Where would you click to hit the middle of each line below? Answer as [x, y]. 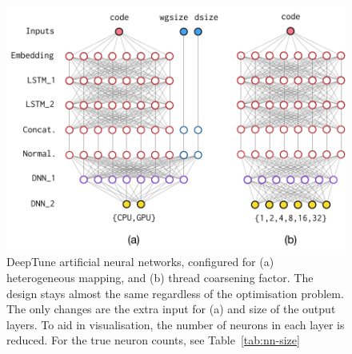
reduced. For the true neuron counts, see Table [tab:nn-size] [153, 340]
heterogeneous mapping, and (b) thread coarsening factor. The [160, 278]
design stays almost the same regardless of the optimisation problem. [175, 293]
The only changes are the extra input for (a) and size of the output [171, 309]
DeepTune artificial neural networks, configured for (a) [140, 262]
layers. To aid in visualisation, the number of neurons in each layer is [176, 324]
